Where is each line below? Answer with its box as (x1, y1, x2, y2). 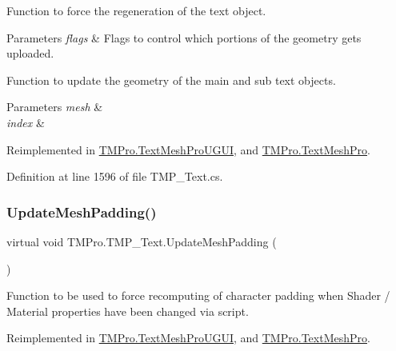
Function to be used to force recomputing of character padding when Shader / (6, 287, 390, 304)
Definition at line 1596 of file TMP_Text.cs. (6, 168, 223, 185)
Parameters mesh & (6, 98, 103, 115)
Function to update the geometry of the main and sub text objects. (6, 71, 336, 88)
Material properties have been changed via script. (6, 302, 249, 319)
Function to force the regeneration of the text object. (6, 2, 266, 18)
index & (6, 114, 45, 130)
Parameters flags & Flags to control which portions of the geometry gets (6, 29, 362, 46)
